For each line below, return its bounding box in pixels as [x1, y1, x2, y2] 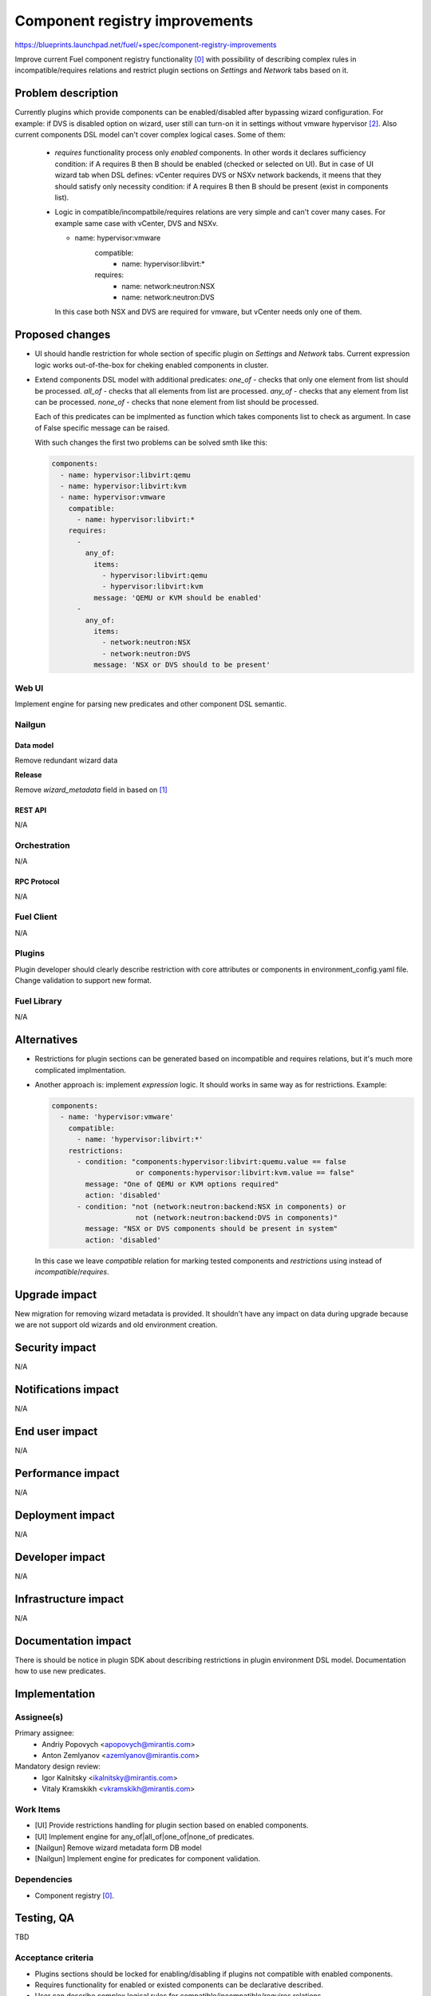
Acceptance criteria [14, 1952, 94, 1963]
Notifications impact [14, 1383, 119, 1396]
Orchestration [14, 839, 71, 850]
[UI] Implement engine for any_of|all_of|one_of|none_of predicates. [34, 1832, 255, 1841]
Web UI [14, 683, 44, 694]
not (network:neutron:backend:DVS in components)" [136, 1213, 338, 1222]
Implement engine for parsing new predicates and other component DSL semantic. [14, 699, 287, 708]
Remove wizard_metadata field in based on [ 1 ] [14, 785, 168, 794]
